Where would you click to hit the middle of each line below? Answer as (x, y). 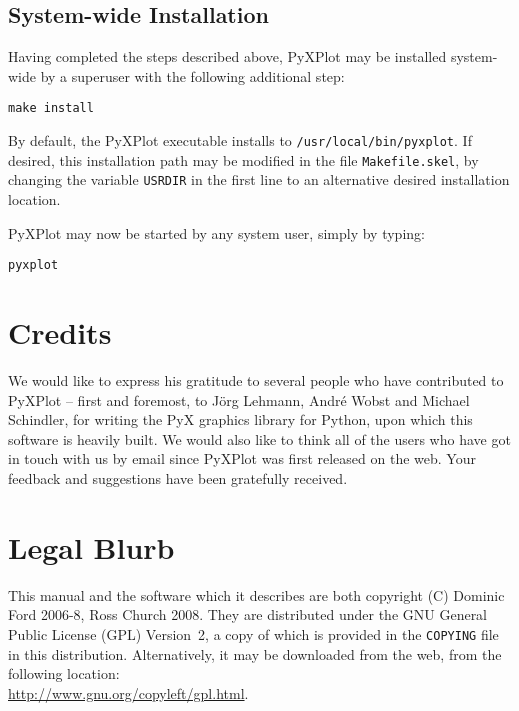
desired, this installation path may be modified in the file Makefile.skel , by (243, 159)
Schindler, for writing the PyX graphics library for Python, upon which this (240, 419)
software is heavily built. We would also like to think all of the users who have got (259, 438)
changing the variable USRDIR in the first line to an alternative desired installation (259, 179)
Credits (60, 332)
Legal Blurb (91, 546)
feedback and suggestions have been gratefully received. (178, 477)
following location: (64, 673)
